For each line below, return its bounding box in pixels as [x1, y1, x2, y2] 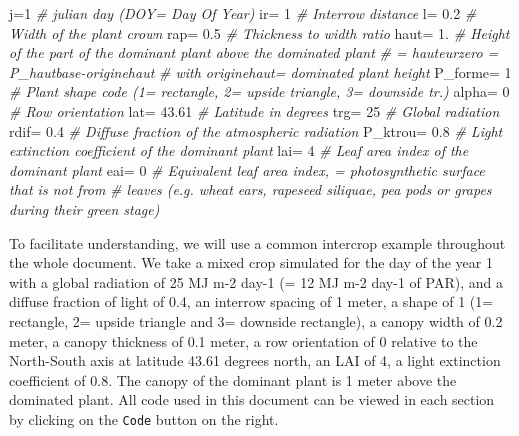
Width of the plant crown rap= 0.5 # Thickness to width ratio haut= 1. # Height [9, 22, 510, 43]
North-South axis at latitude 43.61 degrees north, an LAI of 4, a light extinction [9, 350, 501, 371]
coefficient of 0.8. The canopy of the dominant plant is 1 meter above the [9, 369, 457, 390]
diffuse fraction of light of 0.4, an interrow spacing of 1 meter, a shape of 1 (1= [9, 291, 494, 312]
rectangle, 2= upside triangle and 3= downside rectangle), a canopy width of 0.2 [9, 310, 503, 331]
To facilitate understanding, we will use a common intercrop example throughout [9, 232, 506, 253]
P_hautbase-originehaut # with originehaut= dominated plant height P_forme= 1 [9, 61, 512, 82]
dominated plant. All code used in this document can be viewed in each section [9, 389, 495, 410]
